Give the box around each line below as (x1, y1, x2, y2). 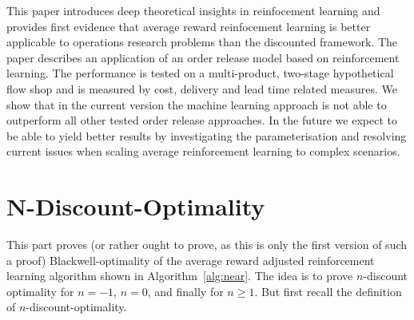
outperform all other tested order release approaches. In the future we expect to (6, 112, 397, 128)
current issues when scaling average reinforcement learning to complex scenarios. (6, 143, 400, 160)
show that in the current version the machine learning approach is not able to (6, 96, 387, 113)
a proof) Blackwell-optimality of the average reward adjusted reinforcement (6, 251, 375, 268)
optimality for (6, 282, 74, 299)
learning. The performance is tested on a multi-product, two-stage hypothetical (6, 65, 394, 81)
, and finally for (147, 282, 224, 299)
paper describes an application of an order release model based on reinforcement (6, 49, 400, 65)
